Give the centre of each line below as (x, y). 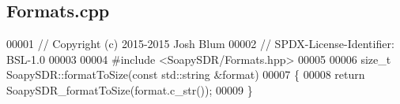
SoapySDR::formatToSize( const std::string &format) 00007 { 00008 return (186, 74)
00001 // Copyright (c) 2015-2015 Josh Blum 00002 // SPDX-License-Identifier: (200, 44)
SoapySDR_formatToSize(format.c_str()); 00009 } (130, 89)
